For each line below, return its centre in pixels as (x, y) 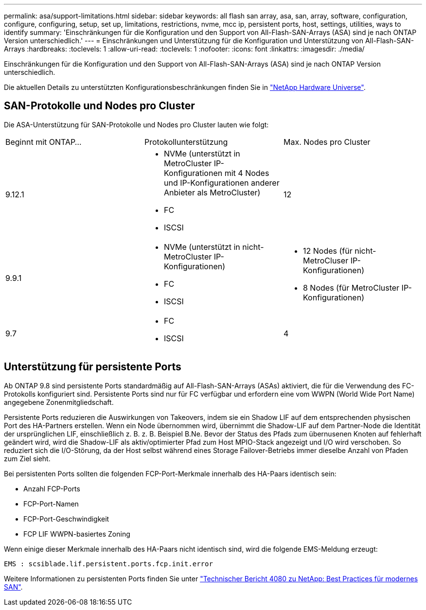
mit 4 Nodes (247, 173)
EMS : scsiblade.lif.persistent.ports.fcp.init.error (108, 564)
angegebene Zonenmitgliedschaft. (59, 402)
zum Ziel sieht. (27, 458)
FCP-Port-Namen (51, 504)
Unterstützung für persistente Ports (93, 367)
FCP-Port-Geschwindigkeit (66, 519)
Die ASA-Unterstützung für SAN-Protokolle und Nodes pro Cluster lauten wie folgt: (136, 124)
